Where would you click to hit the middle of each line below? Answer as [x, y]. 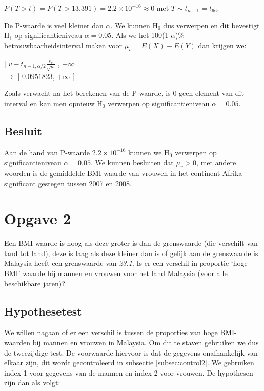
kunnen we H [149, 152]
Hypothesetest [43, 311]
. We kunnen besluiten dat [132, 162]
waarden [17, 342]
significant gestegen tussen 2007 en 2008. [68, 183]
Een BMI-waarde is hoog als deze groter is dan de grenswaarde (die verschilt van [131, 243]
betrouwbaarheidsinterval [44, 45]
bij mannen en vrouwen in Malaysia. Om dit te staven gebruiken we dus [146, 342]
